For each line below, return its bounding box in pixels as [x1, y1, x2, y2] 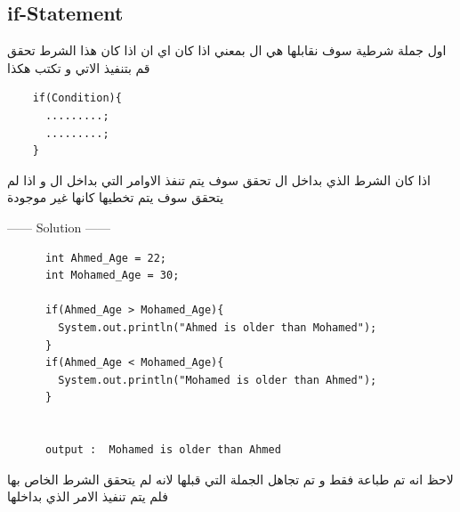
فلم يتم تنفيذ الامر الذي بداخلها [7, 487, 168, 506]
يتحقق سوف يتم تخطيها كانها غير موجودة [7, 188, 224, 207]
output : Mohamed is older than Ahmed [44, 443, 281, 457]
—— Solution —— [7, 217, 110, 236]
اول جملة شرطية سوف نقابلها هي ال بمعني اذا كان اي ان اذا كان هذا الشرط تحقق [7, 41, 447, 60]
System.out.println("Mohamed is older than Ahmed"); [58, 373, 377, 386]
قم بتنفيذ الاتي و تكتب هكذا [7, 58, 150, 77]
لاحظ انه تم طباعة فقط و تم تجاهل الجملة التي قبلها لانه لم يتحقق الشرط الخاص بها [7, 469, 454, 488]
